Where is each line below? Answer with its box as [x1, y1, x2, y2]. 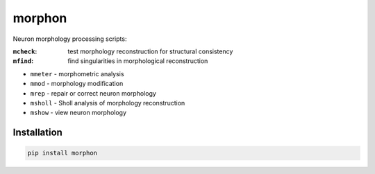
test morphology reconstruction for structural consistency [67, 47, 233, 55]
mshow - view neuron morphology [30, 108, 127, 117]
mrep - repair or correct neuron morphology [30, 89, 156, 97]
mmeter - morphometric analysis [30, 69, 124, 78]
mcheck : [12, 47, 37, 55]
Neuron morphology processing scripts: [12, 35, 127, 43]
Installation [12, 127, 62, 139]
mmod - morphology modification [30, 80, 124, 88]
